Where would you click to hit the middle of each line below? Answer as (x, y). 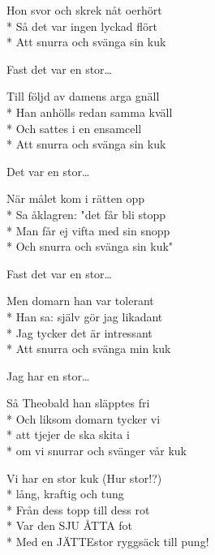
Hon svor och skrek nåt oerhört (84, 10)
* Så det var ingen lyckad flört (82, 26)
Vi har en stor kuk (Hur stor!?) (84, 478)
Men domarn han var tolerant (80, 301)
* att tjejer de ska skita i (68, 435)
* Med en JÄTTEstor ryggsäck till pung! (108, 542)
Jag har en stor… (48, 375)
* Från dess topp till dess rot (78, 509)
